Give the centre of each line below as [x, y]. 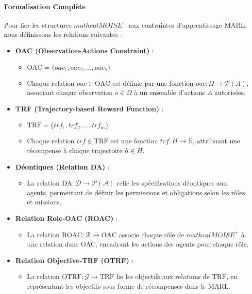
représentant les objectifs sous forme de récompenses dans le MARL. [129, 286]
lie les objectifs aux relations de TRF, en [177, 276]
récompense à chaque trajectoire [75, 150]
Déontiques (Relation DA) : [62, 166]
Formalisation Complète [45, 6]
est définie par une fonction [153, 83]
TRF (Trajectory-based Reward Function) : [89, 108]
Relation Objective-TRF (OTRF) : [74, 260]
